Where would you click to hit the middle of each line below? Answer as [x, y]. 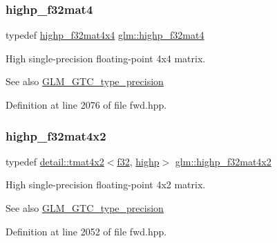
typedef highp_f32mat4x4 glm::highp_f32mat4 [105, 35]
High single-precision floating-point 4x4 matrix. [106, 58]
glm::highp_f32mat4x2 [223, 161]
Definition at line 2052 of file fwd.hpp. [86, 231]
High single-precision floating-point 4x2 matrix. [106, 184]
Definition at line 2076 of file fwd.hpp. [86, 105]
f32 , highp [138, 161]
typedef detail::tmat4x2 [55, 161]
